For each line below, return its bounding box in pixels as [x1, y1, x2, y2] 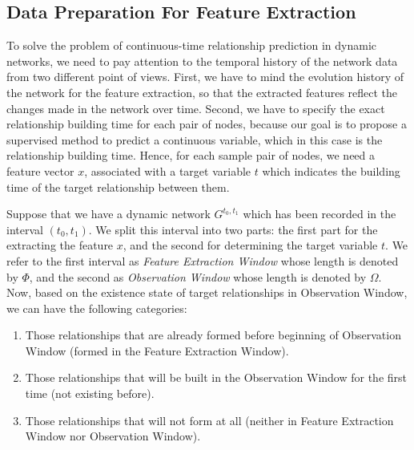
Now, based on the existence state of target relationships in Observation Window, [6, 284, 408, 301]
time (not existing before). [25, 385, 155, 402]
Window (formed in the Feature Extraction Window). [25, 342, 289, 359]
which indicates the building [262, 162, 400, 179]
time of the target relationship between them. [6, 178, 230, 195]
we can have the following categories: [6, 299, 187, 316]
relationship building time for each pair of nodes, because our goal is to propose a [6, 116, 407, 132]
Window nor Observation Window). [25, 428, 201, 444]
